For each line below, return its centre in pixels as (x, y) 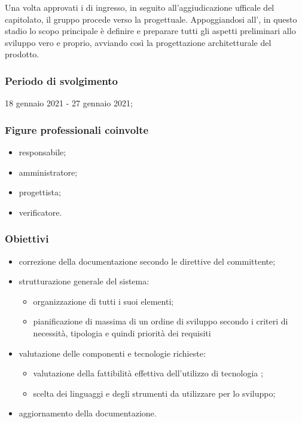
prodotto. (22, 54)
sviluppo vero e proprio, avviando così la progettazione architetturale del (138, 42)
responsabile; (42, 152)
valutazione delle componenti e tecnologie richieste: (112, 353)
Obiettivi (27, 239)
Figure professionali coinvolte (77, 129)
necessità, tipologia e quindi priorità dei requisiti (122, 332)
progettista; (40, 192)
